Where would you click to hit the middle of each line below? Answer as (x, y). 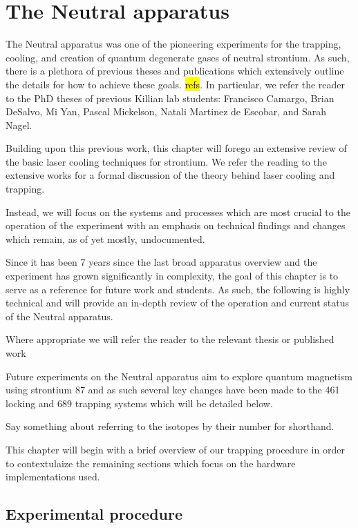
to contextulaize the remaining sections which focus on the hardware (151, 463)
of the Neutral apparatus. (59, 316)
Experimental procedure (94, 514)
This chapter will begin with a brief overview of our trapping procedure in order (175, 449)
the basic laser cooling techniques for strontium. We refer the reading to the (166, 161)
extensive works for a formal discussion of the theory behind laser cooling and (170, 175)
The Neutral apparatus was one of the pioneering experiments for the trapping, (173, 44)
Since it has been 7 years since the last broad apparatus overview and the (161, 262)
